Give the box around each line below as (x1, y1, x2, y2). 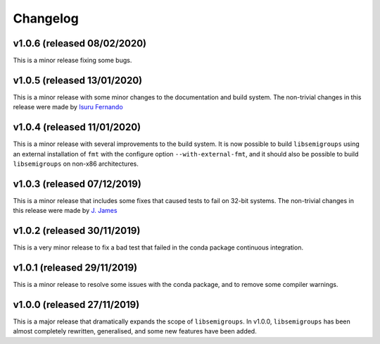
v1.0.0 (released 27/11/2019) (13, 298, 140, 310)
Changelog (13, 11, 79, 26)
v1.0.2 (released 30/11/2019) (13, 225, 141, 237)
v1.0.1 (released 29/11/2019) (13, 262, 137, 274)
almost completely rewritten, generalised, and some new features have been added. (13, 327, 257, 336)
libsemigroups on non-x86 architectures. (13, 159, 139, 168)
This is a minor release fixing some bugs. (13, 56, 132, 65)
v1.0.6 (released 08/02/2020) (13, 37, 147, 49)
